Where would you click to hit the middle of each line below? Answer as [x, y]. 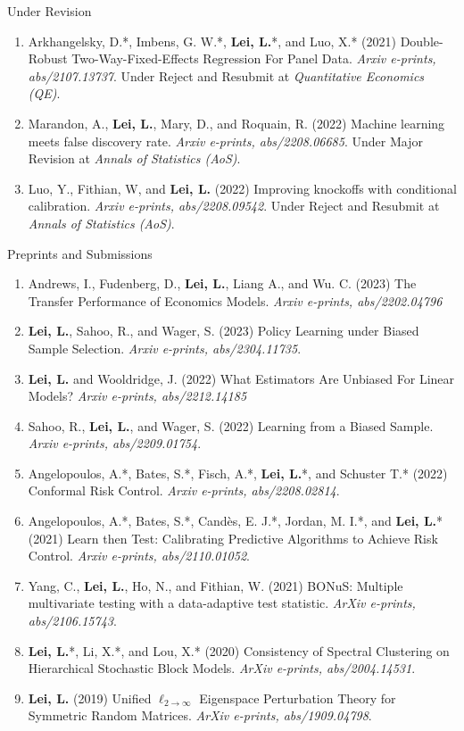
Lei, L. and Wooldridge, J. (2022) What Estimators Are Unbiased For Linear [241, 378]
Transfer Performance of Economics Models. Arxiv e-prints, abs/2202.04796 [235, 300]
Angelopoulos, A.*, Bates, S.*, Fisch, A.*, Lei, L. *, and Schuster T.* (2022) [238, 473]
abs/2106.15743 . [72, 621]
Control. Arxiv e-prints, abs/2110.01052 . [139, 556]
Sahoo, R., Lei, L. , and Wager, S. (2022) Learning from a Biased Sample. [231, 425]
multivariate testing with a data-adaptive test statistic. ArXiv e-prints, [222, 603]
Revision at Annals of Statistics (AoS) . [134, 158]
